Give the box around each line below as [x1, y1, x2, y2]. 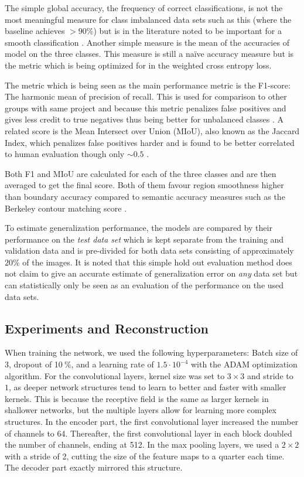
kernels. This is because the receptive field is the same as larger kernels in [5, 392, 269, 404]
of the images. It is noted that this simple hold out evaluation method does [22, 255, 292, 268]
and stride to [247, 369, 293, 381]
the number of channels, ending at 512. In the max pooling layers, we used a [5, 438, 279, 451]
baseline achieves [5, 25, 65, 37]
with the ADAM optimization [190, 358, 298, 370]
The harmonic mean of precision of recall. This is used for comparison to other [5, 90, 287, 103]
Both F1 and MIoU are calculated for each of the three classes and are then [5, 167, 276, 179]
